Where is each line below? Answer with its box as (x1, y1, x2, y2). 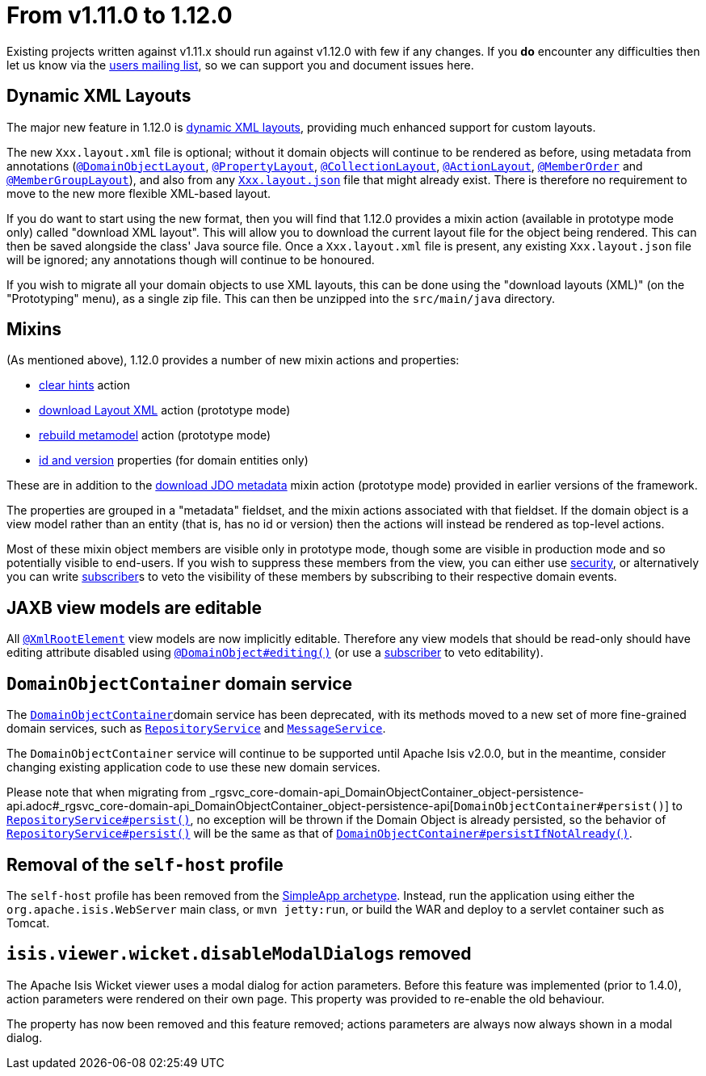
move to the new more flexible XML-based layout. (6, 186, 271, 200)
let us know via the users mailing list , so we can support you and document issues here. (6, 57, 474, 72)
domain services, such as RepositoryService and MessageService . (6, 721, 386, 736)
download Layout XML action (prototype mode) (39, 403, 291, 418)
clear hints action (39, 378, 130, 393)
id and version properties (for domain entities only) (39, 453, 309, 468)
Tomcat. (6, 915, 50, 930)
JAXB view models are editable (6, 597, 263, 618)
